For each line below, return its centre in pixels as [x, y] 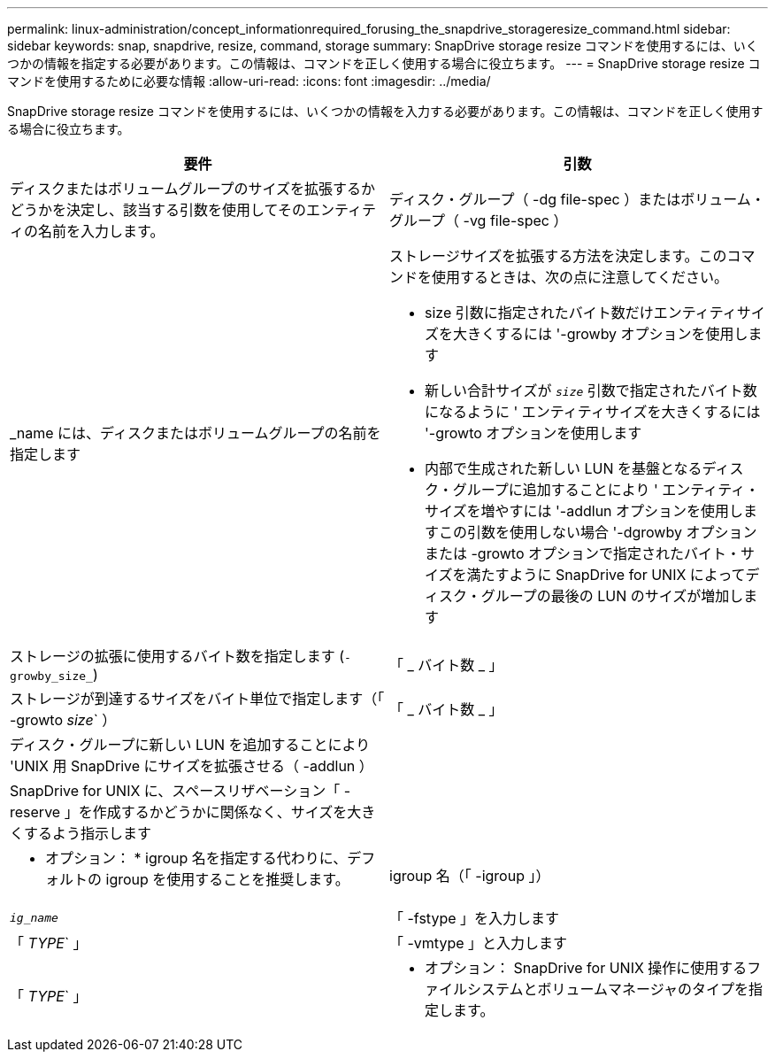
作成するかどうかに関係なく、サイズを [220, 812]
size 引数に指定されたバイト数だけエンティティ [581, 313]
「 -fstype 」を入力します [475, 918]
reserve [35, 812]
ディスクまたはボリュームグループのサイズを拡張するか [192, 189]
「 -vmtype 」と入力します [479, 943]
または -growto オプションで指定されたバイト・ [583, 553]
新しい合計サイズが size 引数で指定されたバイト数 [591, 390]
